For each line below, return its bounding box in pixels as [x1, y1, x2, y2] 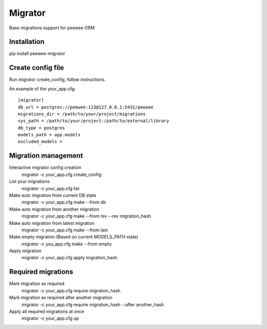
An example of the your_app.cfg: [9, 86, 76, 92]
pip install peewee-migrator [9, 51, 65, 56]
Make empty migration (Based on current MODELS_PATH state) [9, 234, 138, 240]
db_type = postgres [18, 125, 65, 131]
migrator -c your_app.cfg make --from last [21, 227, 108, 233]
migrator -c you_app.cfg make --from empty [21, 241, 112, 247]
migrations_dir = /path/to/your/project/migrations [18, 111, 146, 116]
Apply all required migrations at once [9, 308, 85, 314]
